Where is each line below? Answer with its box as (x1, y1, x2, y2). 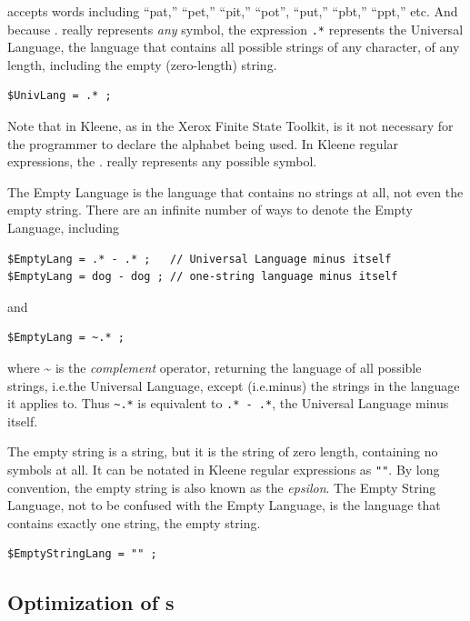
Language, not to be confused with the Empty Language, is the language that (7, 496, 441, 515)
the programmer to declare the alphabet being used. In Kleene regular (7, 134, 399, 153)
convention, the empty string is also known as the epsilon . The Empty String (7, 477, 436, 496)
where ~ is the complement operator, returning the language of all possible (7, 357, 422, 376)
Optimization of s (7, 588, 175, 616)
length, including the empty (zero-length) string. (7, 55, 277, 74)
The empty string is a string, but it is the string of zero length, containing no (7, 442, 438, 461)
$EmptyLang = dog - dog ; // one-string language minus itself (7, 270, 398, 284)
